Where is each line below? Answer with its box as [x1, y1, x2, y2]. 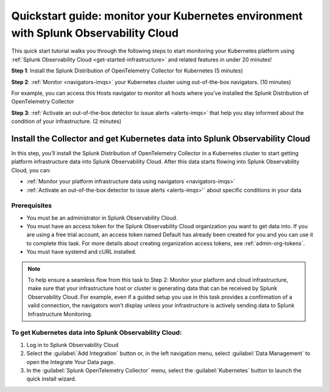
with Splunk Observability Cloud [11, 26, 179, 40]
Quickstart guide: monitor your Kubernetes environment [11, 9, 303, 23]
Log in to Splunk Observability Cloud [26, 341, 119, 348]
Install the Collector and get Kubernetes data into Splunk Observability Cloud [11, 133, 311, 144]
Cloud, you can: [11, 166, 51, 173]
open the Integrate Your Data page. [26, 358, 115, 365]
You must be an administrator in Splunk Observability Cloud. [26, 214, 178, 222]
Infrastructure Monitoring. [27, 310, 93, 318]
